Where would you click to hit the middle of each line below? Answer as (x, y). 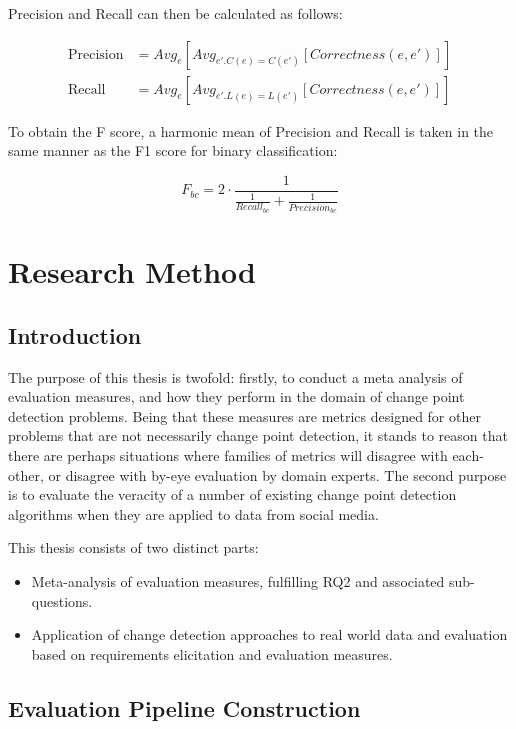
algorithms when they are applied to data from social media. (193, 513)
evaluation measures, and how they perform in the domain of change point (236, 396)
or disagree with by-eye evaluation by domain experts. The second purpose (277, 474)
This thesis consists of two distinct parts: (133, 547)
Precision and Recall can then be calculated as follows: (175, 13)
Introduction (75, 334)
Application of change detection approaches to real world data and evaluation (269, 634)
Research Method (132, 271)
